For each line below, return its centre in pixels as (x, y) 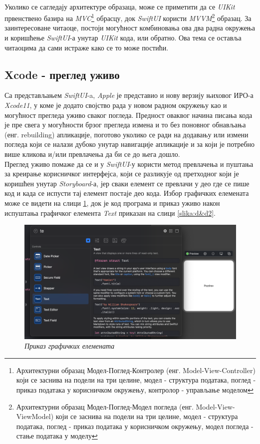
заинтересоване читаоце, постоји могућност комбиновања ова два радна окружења (130, 28)
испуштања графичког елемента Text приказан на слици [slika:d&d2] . (110, 213)
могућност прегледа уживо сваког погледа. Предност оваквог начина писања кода (129, 115)
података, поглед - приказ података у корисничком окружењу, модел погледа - (135, 426)
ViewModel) (35, 416)
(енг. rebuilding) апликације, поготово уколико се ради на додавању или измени (127, 134)
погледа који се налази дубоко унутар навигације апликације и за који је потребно (130, 144)
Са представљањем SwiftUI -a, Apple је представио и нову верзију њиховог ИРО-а (129, 95)
